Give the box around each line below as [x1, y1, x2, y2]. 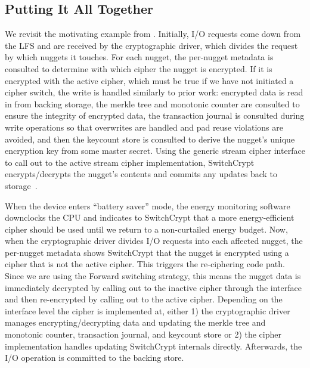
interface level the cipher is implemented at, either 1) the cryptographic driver [5, 304, 290, 317]
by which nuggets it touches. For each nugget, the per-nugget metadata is [5, 51, 274, 63]
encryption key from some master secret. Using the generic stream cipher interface [5, 144, 305, 157]
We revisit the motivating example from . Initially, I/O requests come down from [5, 27, 301, 40]
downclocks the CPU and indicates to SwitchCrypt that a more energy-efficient [5, 211, 294, 224]
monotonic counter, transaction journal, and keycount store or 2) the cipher [5, 328, 281, 341]
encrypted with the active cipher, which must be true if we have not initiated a [5, 74, 294, 86]
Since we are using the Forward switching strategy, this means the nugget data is [5, 270, 301, 282]
